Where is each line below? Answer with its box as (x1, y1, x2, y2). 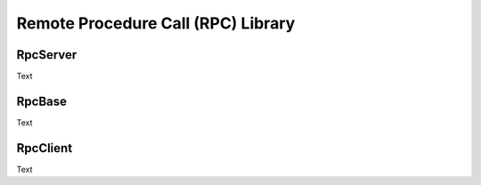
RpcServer (16, 47, 77, 62)
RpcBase (16, 93, 67, 109)
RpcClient (16, 141, 73, 156)
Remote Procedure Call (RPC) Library (16, 13, 296, 33)
